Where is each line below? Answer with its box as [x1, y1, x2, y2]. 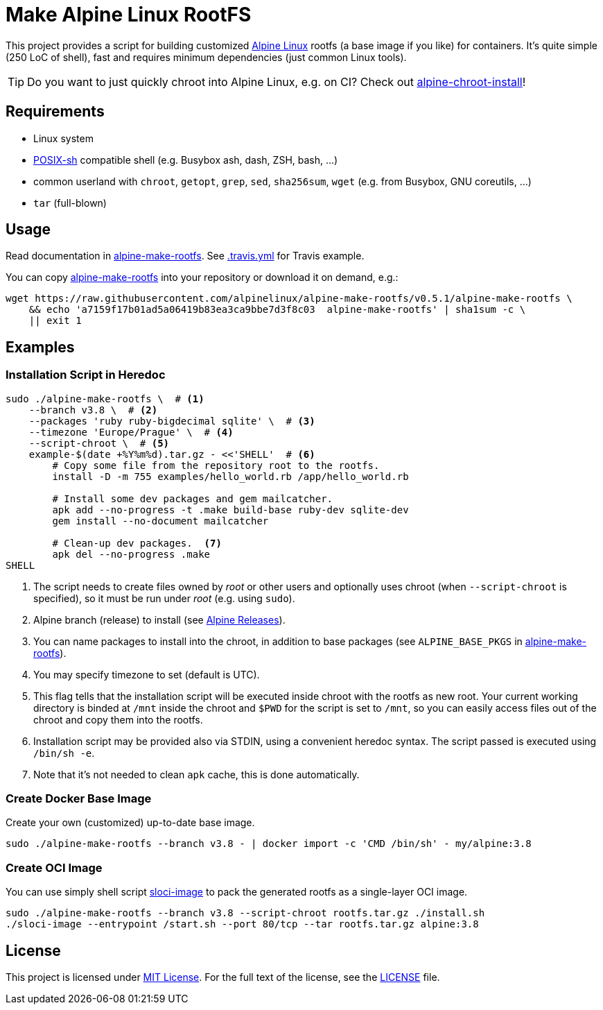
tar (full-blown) [33, 196, 107, 209]
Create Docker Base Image [6, 791, 152, 806]
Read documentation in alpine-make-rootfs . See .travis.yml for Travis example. [6, 250, 365, 262]
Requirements [6, 103, 105, 121]
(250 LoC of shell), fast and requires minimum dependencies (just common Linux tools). [6, 51, 407, 63]
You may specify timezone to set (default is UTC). [33, 668, 260, 681]
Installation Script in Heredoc [6, 368, 166, 382]
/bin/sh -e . [33, 746, 95, 759]
